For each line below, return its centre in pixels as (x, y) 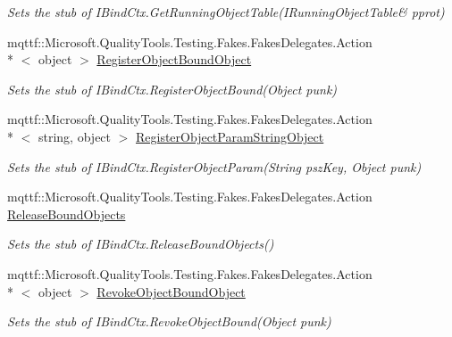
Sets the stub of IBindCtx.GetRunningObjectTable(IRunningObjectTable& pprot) (226, 12)
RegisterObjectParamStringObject (230, 136)
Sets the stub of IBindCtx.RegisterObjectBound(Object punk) (172, 89)
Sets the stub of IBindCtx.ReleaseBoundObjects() (141, 244)
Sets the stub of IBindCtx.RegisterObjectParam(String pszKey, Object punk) (214, 166)
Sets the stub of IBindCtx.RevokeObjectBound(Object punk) (169, 321)
